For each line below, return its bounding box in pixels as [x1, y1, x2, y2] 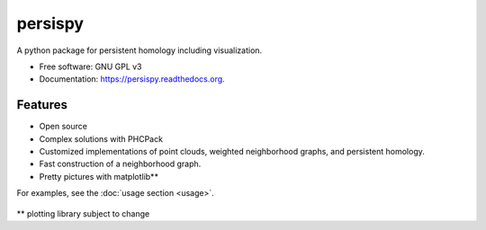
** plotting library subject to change [16, 208, 150, 219]
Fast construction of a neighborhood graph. [39, 158, 202, 170]
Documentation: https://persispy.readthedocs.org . [39, 74, 225, 84]
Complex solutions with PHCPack [39, 133, 164, 144]
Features [16, 97, 67, 112]
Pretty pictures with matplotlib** [39, 171, 159, 181]
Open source [39, 121, 87, 132]
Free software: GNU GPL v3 [39, 61, 143, 72]
